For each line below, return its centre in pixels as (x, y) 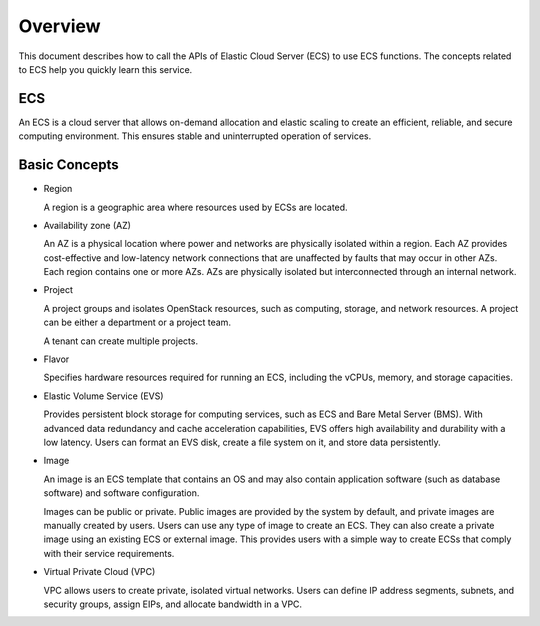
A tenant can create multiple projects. (121, 341)
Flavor (56, 359)
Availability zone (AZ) (87, 225)
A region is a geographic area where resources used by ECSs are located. (196, 207)
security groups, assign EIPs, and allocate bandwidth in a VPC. (173, 604)
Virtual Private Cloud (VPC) (99, 572)
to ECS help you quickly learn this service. (105, 69)
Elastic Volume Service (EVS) (103, 396)
